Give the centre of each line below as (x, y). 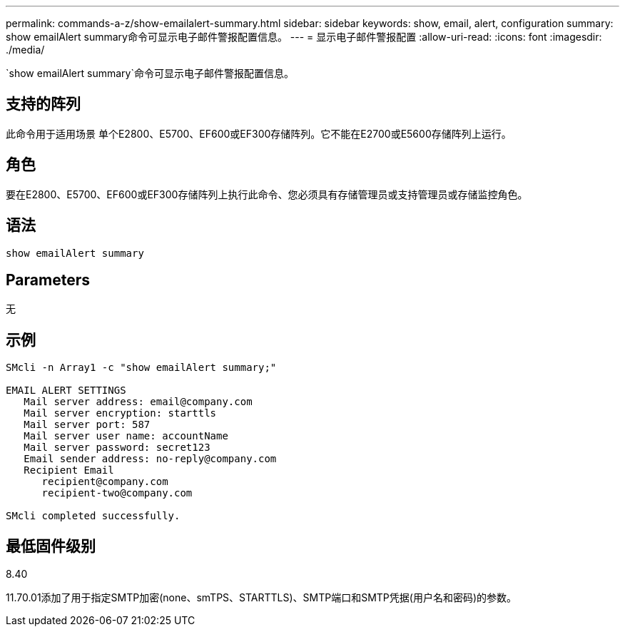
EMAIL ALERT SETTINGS (66, 391)
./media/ (25, 50)
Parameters (48, 280)
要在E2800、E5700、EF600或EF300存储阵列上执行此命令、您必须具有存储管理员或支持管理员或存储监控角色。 (267, 194)
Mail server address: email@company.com (138, 402)
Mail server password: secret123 (117, 448)
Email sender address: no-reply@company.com (150, 459)
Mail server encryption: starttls (120, 413)
